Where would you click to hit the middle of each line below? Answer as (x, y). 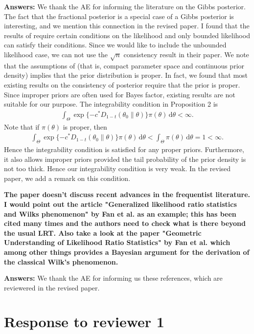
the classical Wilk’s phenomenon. (61, 261)
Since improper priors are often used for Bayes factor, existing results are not (120, 94)
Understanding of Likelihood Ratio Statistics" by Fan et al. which (117, 242)
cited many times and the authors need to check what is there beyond (125, 223)
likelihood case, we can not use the (56, 54)
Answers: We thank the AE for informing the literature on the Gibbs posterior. (125, 6)
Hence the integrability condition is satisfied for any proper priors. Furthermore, (124, 149)
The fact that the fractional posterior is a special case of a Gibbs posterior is (119, 16)
